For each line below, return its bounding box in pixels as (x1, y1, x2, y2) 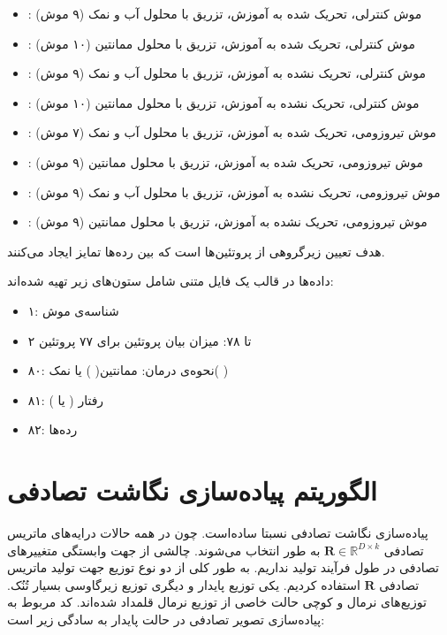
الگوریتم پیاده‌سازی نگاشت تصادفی (7, 472, 377, 509)
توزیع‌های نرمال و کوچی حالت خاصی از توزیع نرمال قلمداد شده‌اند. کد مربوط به (7, 593, 427, 611)
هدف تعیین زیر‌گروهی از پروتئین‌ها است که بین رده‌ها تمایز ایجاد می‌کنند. (7, 241, 385, 260)
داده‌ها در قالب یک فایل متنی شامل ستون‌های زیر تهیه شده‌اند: (7, 272, 334, 290)
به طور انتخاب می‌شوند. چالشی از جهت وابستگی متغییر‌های (7, 540, 321, 559)
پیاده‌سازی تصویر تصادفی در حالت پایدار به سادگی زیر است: (7, 610, 325, 628)
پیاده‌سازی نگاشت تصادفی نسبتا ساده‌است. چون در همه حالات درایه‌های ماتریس (7, 524, 428, 542)
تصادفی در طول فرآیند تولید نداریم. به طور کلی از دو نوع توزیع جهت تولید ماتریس (7, 558, 439, 577)
